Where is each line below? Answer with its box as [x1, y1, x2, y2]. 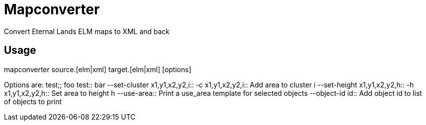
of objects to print [4, 97, 62, 106]
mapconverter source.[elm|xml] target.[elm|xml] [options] [4, 65, 191, 74]
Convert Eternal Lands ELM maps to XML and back [4, 27, 170, 36]
